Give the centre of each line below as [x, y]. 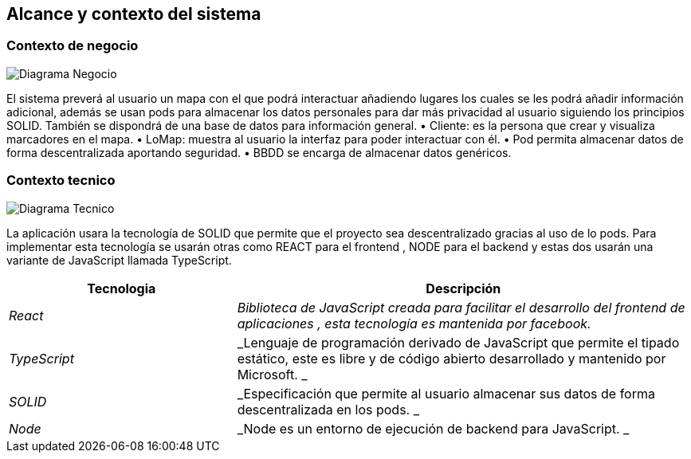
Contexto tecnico [61, 180]
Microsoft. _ [272, 374]
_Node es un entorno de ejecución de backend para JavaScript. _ [433, 428]
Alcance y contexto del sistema [134, 14]
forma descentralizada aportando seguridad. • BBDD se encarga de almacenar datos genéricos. [259, 152]
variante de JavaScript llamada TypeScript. [119, 260]
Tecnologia [122, 288]
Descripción [463, 288]
